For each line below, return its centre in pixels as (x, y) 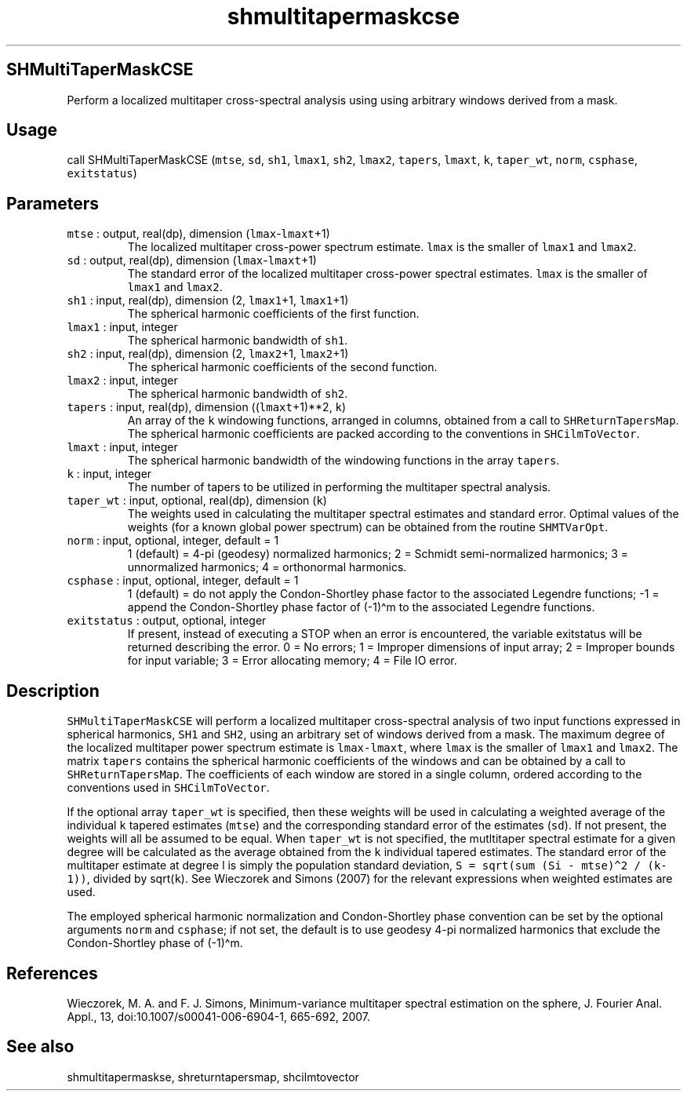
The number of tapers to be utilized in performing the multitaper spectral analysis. (339, 487)
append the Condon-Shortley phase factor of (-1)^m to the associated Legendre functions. (361, 607)
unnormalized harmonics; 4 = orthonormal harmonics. (267, 567)
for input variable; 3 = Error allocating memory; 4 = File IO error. (292, 661)
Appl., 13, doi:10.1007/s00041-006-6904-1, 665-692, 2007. (219, 1016)
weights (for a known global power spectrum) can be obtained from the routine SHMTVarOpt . (368, 527)
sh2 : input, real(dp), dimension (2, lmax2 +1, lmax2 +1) (208, 354)
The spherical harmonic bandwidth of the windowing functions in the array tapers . (343, 461)
